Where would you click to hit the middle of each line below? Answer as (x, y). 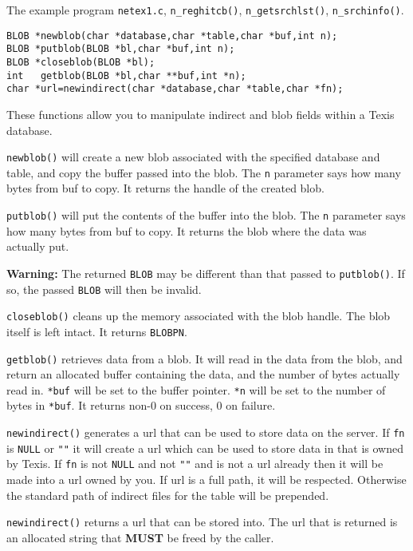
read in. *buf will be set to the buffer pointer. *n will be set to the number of (196, 389)
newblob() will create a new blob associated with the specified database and (193, 157)
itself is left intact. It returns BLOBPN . (97, 331)
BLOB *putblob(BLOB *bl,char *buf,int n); (121, 49)
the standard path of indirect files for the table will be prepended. (168, 495)
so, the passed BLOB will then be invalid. (104, 289)
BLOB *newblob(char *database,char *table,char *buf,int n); (172, 36)
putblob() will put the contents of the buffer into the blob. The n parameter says (206, 215)
